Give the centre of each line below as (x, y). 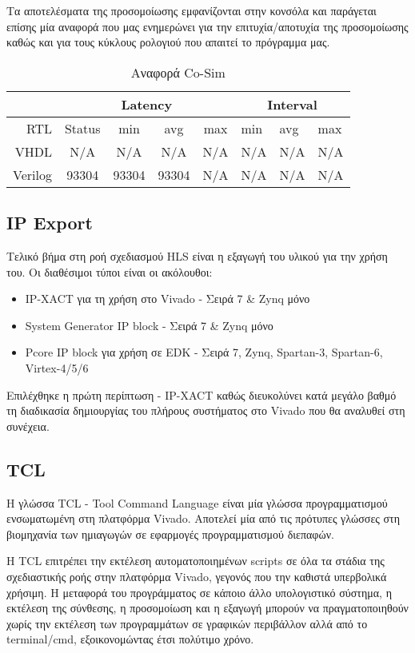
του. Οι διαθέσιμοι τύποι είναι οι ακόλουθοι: (110, 271)
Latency (147, 104)
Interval (292, 104)
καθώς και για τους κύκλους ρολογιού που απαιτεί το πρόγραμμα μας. (168, 42)
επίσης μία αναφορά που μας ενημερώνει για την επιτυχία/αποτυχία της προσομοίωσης (207, 26)
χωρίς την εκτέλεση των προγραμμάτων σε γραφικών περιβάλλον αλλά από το (187, 623)
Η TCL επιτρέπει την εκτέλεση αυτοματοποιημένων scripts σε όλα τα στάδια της (196, 561)
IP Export (50, 223)
